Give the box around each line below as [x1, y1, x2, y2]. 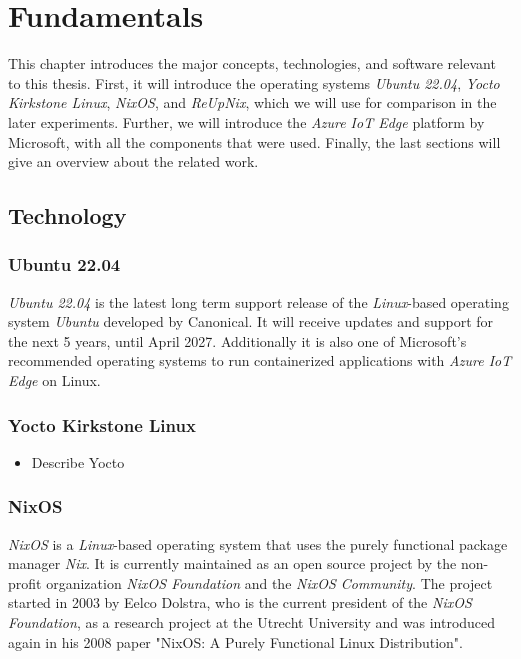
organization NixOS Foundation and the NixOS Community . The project [46, 572, 493, 593]
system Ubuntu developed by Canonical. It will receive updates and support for [8, 311, 494, 332]
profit [8, 572, 42, 593]
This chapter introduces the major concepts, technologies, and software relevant [8, 53, 496, 74]
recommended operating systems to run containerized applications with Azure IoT [8, 350, 512, 371]
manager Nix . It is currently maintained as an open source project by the [8, 553, 457, 574]
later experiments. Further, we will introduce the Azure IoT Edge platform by [8, 111, 485, 132]
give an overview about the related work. [8, 151, 259, 172]
